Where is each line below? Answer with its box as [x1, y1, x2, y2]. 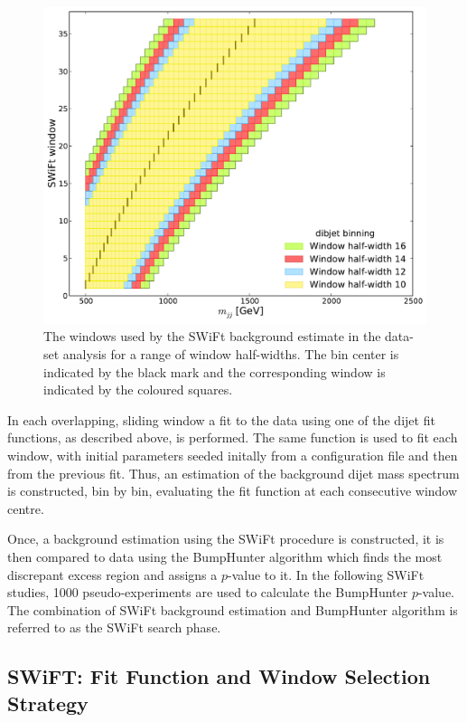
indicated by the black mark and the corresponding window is [43, 362, 386, 381]
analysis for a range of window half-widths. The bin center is [62, 345, 399, 364]
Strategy [7, 689, 89, 717]
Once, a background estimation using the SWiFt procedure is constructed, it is [7, 529, 444, 548]
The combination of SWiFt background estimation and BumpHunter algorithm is [7, 600, 458, 619]
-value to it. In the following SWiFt [228, 565, 425, 584]
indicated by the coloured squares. [43, 380, 233, 399]
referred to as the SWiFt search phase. [7, 618, 221, 637]
